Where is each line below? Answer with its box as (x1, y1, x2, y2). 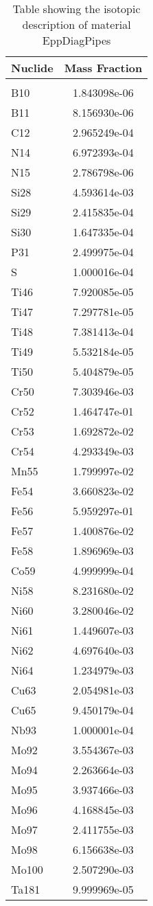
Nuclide (11, 60, 54, 76)
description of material (22, 16, 131, 32)
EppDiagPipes (42, 32, 111, 48)
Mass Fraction (64, 60, 143, 76)
